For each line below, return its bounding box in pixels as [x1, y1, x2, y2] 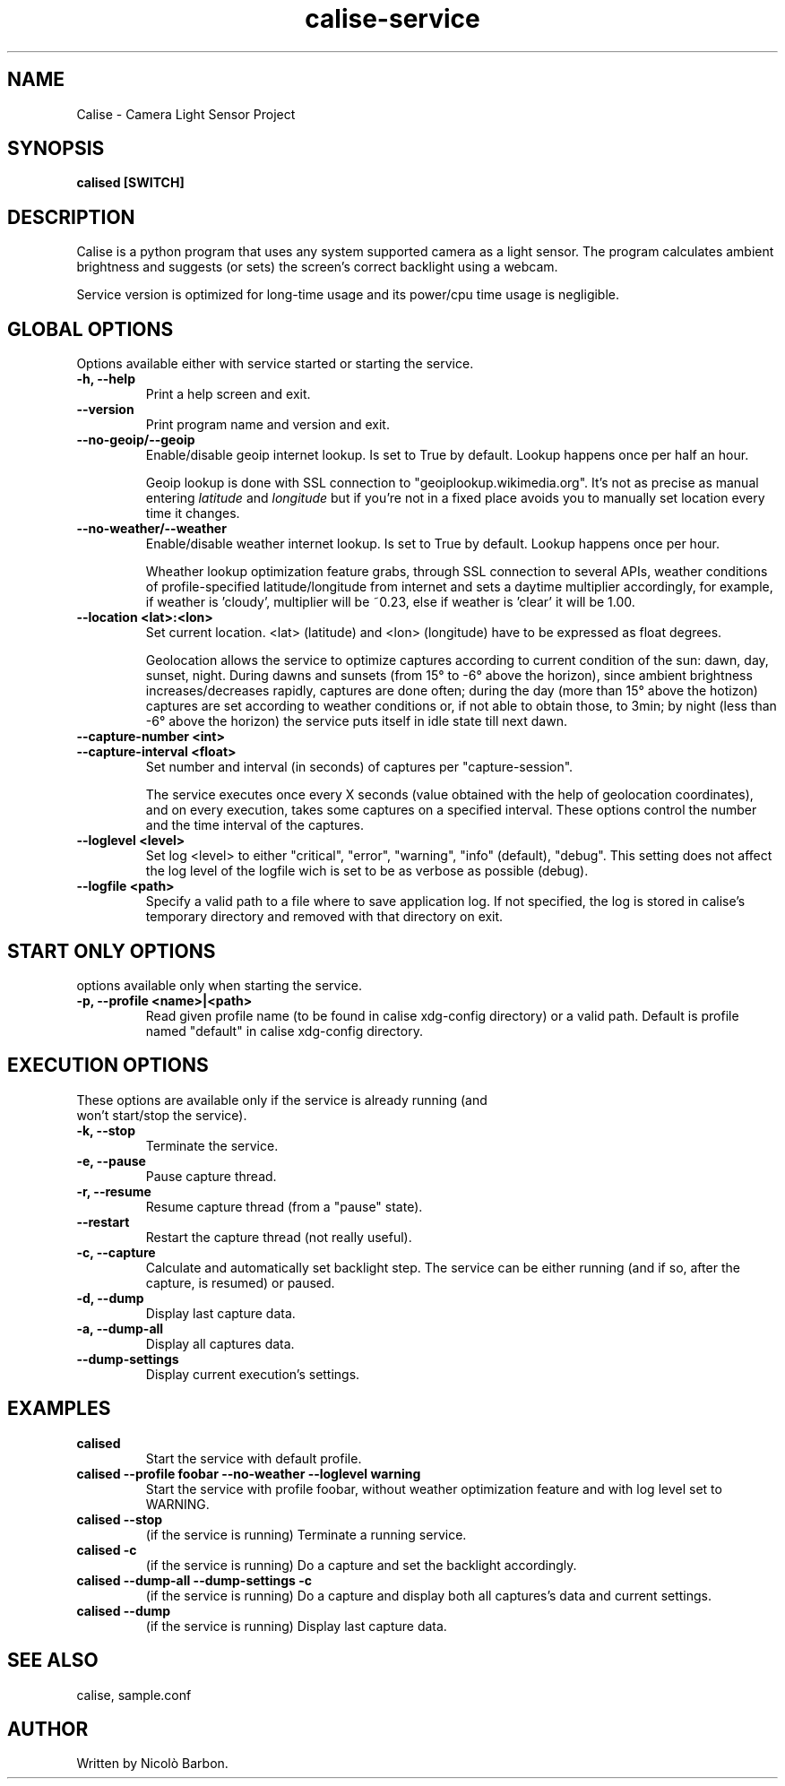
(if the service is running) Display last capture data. [145, 1618, 447, 1634]
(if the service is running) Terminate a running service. [145, 1526, 467, 1542]
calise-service [305, 4, 480, 34]
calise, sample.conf [76, 1687, 192, 1703]
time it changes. [145, 505, 240, 522]
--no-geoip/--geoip [76, 432, 195, 448]
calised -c [76, 1541, 137, 1557]
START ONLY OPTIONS [7, 939, 216, 962]
